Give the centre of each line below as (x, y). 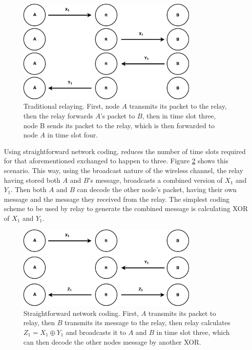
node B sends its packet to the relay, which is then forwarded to (119, 125)
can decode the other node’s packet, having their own (157, 189)
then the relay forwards (58, 115)
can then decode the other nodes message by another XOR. (112, 341)
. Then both (29, 189)
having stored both (32, 180)
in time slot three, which (193, 332)
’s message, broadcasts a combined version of (156, 180)
